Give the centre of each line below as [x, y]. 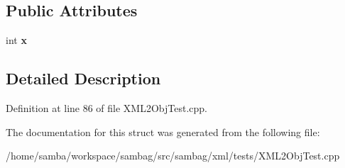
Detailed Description [83, 78]
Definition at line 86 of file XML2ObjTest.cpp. [107, 108]
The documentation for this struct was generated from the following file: [163, 131]
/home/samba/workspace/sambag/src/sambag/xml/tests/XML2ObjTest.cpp [173, 156]
